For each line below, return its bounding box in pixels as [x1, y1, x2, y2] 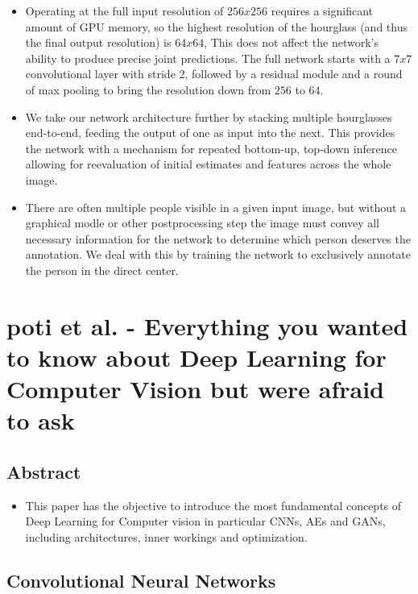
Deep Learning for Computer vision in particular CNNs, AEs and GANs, [25, 513, 386, 530]
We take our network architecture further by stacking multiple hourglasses [25, 108, 392, 125]
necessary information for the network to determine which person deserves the [25, 230, 411, 247]
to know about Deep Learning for [6, 340, 387, 373]
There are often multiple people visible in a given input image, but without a [25, 198, 407, 215]
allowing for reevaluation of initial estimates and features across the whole [25, 156, 391, 172]
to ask [6, 404, 75, 437]
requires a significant [271, 2, 373, 19]
